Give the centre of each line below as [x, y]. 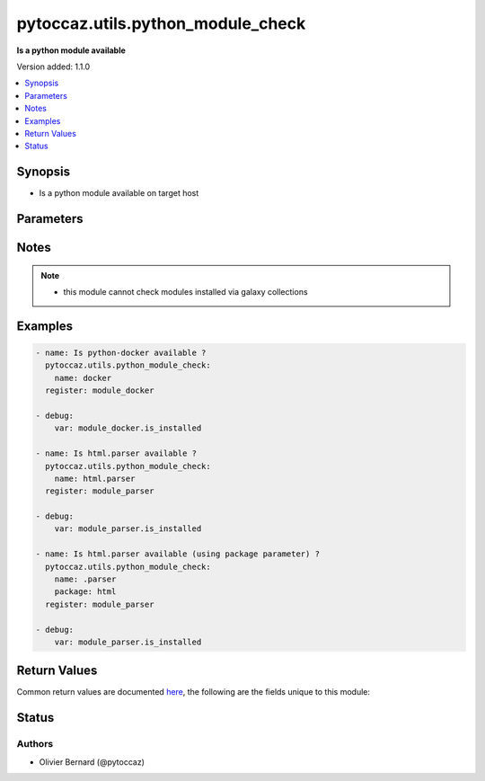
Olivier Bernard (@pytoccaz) [92, 762]
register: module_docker [100, 390]
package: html [85, 592]
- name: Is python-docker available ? [121, 353]
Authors [35, 744]
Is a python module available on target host [119, 193]
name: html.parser [95, 478]
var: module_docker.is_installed [128, 428]
